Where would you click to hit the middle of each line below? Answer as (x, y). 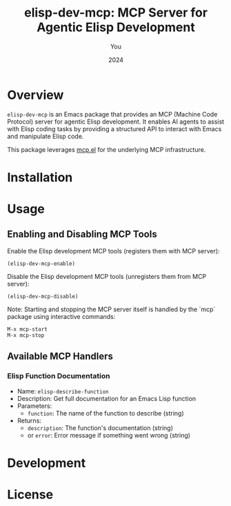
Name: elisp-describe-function (63, 391)
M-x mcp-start (28, 329)
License (30, 494)
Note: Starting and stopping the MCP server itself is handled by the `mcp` (111, 309)
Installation (40, 177)
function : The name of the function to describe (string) (106, 413)
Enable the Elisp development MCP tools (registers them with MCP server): (113, 251)
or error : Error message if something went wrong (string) (109, 435)
